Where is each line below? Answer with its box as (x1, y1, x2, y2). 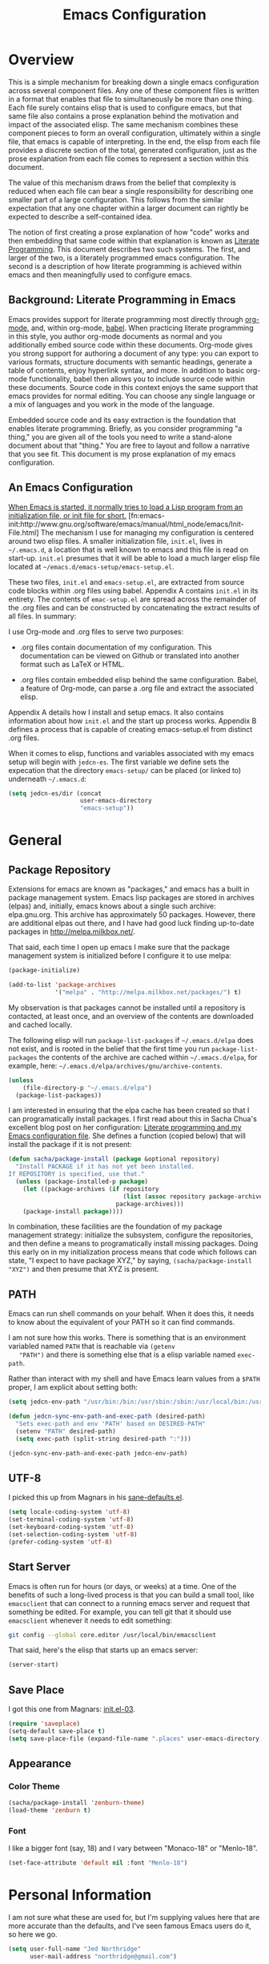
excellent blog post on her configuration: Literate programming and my (8, 1123, 242, 1133)
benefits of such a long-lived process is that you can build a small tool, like (8, 1590, 255, 1600)
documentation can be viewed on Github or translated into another (19, 650, 240, 660)
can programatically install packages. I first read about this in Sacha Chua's (8, 1114, 258, 1124)
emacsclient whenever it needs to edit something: (8, 1616, 172, 1625)
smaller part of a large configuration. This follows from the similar (8, 195, 224, 204)
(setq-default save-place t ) (8, 1727, 106, 1735)
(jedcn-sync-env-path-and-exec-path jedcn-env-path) (8, 1449, 188, 1457)
